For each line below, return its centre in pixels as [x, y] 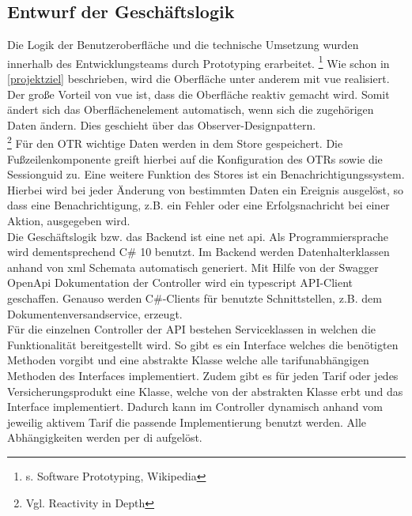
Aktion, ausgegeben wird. [69, 221]
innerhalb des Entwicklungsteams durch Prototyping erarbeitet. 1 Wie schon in [198, 62]
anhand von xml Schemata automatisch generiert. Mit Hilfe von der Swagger [193, 267]
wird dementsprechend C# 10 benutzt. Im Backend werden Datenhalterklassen [198, 252]
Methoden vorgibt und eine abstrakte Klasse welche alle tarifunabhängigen [188, 360]
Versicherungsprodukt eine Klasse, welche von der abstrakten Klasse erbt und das [205, 391]
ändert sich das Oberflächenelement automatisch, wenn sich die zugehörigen [191, 109]
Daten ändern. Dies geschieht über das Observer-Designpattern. [162, 124]
